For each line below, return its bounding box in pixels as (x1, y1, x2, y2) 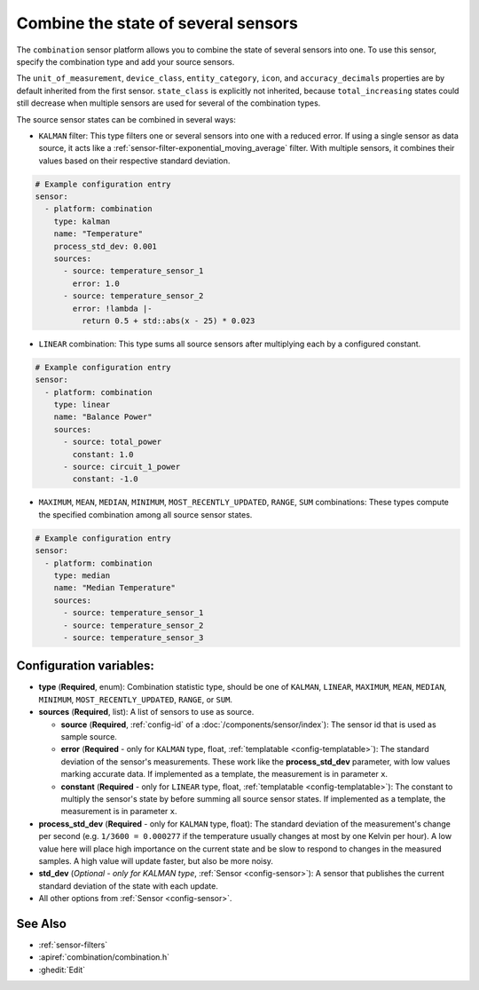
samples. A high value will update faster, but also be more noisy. (38, 855, 274, 866)
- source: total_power (63, 437, 162, 447)
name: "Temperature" (53, 229, 144, 239)
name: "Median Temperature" (53, 582, 177, 593)
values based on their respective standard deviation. (38, 155, 231, 166)
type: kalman (53, 216, 111, 226)
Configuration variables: (16, 658, 155, 674)
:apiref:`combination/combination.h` (38, 952, 170, 962)
